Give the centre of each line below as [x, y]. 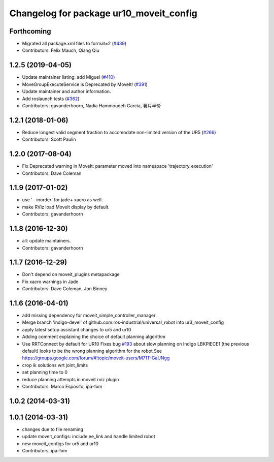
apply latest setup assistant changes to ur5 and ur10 [77, 329]
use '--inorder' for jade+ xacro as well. [62, 200]
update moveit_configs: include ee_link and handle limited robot [89, 437]
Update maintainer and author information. [66, 91]
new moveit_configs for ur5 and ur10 [60, 443]
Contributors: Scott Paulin [49, 139]
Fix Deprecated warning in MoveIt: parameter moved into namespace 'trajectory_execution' [117, 166]
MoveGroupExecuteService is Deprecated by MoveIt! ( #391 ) [85, 84]
